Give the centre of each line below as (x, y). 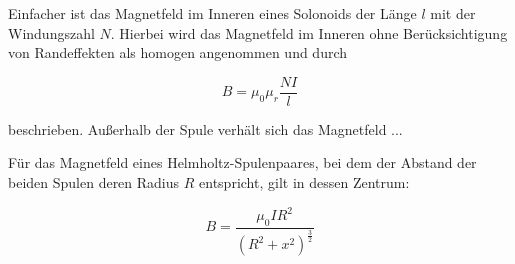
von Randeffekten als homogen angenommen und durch (178, 52)
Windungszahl (51, 32)
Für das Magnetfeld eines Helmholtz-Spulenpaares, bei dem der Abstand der (242, 162)
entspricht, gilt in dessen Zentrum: (304, 182)
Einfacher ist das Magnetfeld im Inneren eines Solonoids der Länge (212, 13)
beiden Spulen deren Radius (94, 182)
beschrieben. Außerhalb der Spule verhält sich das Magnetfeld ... (205, 128)
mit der (453, 13)
